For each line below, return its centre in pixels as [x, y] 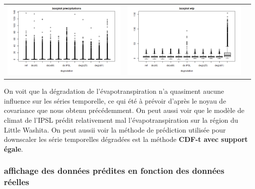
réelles [17, 182]
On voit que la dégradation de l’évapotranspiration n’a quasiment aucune [114, 91]
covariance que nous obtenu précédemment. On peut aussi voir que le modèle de [124, 110]
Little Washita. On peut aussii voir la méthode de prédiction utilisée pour [115, 129]
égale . [14, 148]
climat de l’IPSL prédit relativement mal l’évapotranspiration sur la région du [121, 120]
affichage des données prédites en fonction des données [114, 171]
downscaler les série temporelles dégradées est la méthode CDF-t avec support [126, 139]
